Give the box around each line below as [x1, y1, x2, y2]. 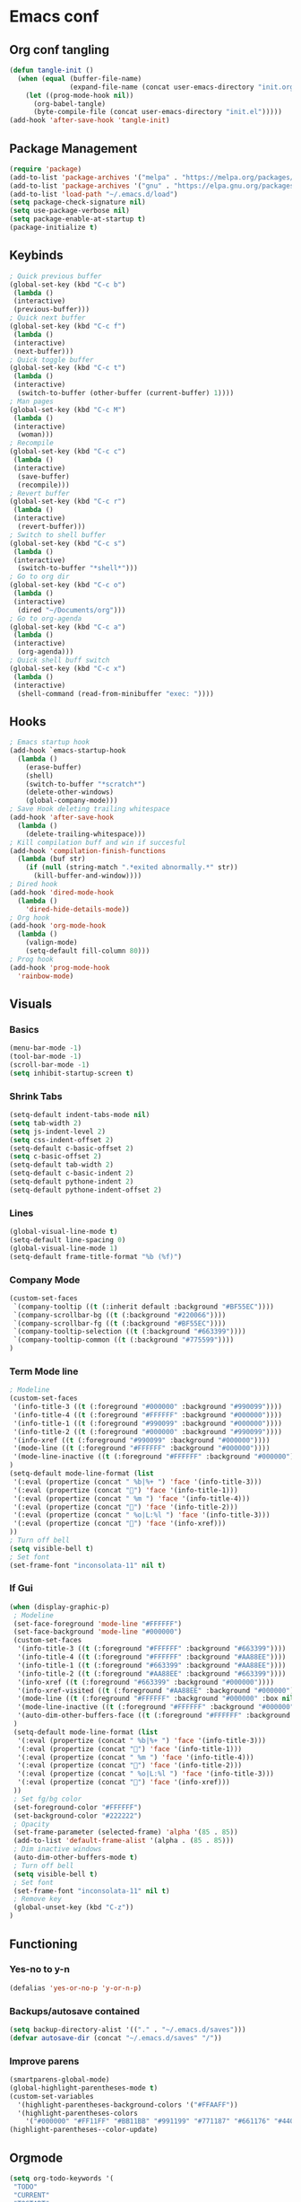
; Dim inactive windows [13, 1845, 102, 1854]
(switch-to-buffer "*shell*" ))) [17, 564, 139, 573]
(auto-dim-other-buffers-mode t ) [13, 1853, 139, 1863]
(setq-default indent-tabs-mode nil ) [9, 1111, 150, 1120]
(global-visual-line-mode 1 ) [9, 1244, 118, 1253]
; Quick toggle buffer [9, 355, 94, 365]
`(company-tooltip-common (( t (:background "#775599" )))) [13, 1335, 235, 1344]
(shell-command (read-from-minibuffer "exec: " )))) [17, 689, 215, 698]
